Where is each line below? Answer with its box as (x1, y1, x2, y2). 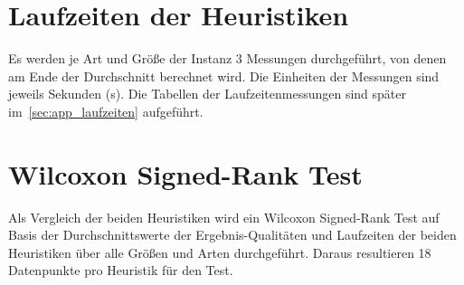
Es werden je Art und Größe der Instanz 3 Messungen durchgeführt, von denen (8, 49, 447, 68)
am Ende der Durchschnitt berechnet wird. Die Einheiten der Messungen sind (8, 66, 440, 85)
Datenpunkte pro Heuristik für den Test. (8, 261, 233, 280)
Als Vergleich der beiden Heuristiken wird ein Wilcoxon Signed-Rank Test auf (8, 207, 440, 226)
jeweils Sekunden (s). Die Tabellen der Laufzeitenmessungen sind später (8, 84, 406, 103)
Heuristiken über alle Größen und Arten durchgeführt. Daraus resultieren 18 (8, 242, 431, 261)
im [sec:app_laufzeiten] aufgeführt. (8, 101, 204, 120)
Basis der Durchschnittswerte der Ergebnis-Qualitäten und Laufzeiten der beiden (8, 225, 457, 244)
